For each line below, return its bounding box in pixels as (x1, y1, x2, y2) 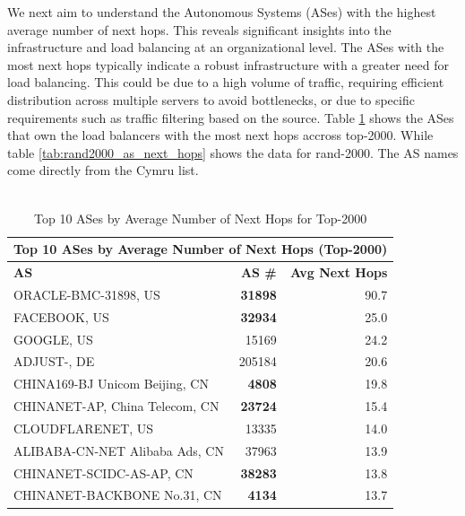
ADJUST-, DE (13, 352, 95, 371)
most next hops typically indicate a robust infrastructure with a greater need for (7, 55, 449, 74)
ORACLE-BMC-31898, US (13, 284, 160, 303)
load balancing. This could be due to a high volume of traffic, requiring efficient (7, 73, 444, 92)
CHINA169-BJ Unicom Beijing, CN (13, 374, 209, 393)
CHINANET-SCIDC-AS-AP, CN (13, 463, 194, 482)
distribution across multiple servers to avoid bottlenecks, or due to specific (7, 90, 415, 109)
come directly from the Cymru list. (7, 161, 199, 179)
